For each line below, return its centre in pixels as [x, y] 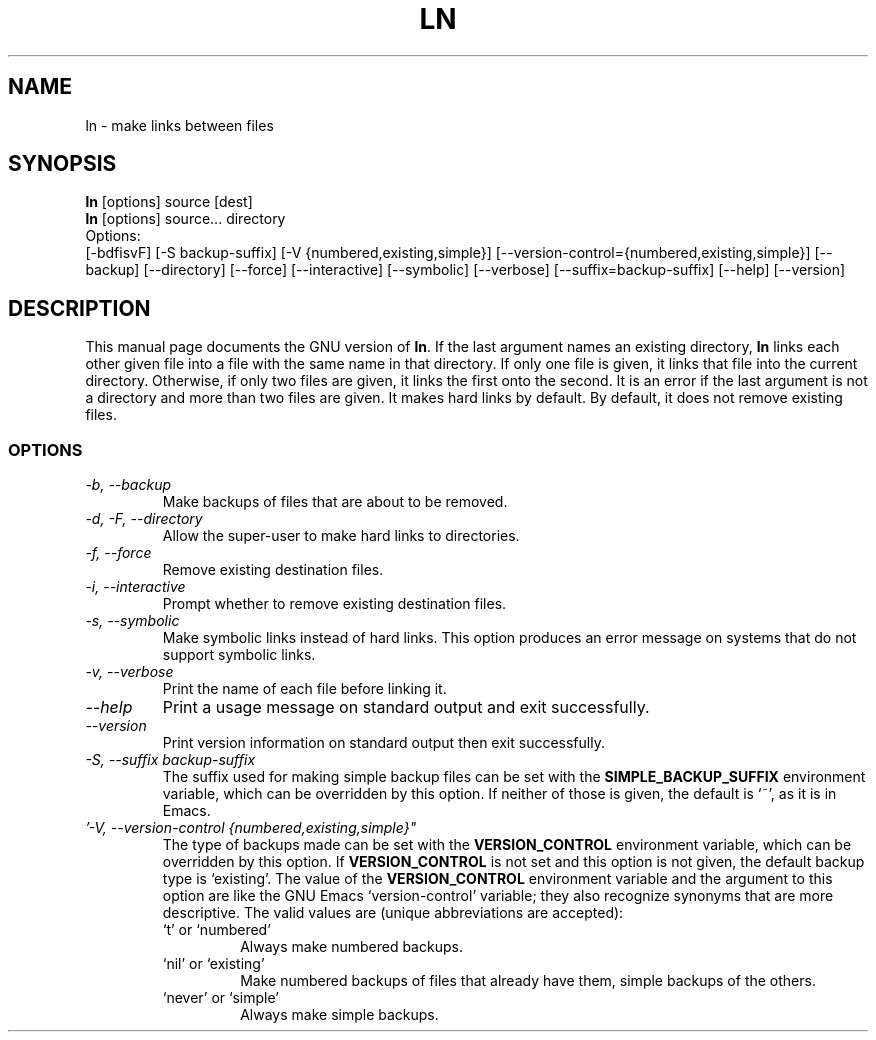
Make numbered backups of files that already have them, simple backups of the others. [528, 981]
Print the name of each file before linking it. [304, 689]
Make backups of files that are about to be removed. [335, 502]
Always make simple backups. [339, 1015]
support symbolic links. [239, 655]
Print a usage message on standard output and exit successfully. [406, 707]
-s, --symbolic [132, 621]
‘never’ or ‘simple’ [220, 998]
